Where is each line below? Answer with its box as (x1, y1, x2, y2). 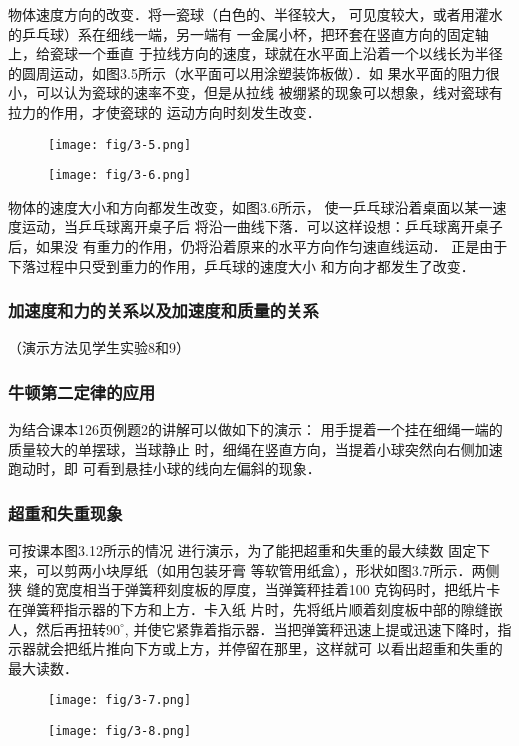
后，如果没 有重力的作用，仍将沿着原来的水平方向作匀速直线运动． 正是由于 (8, 236, 508, 257)
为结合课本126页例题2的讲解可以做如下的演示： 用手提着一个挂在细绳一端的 (8, 419, 503, 440)
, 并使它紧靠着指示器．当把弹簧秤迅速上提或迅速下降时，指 (124, 618, 512, 639)
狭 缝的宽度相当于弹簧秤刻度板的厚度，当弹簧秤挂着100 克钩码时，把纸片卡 (8, 579, 501, 600)
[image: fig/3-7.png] (48, 693, 192, 708)
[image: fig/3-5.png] (48, 137, 192, 152)
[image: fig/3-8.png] (48, 724, 192, 739)
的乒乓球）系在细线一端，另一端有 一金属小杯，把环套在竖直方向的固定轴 (8, 23, 489, 44)
